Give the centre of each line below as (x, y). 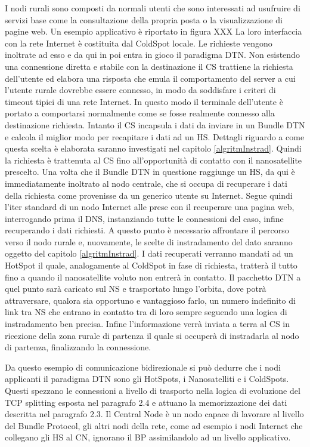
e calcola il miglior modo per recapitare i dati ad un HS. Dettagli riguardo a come (155, 136)
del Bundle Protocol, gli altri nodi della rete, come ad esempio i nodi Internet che (154, 425)
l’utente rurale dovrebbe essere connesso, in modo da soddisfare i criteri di (140, 90)
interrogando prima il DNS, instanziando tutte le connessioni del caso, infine (144, 218)
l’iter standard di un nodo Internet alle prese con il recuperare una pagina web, (150, 207)
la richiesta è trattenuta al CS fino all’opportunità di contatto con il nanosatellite (154, 160)
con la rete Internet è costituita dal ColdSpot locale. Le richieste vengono (139, 43)
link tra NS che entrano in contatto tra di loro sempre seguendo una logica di (146, 312)
